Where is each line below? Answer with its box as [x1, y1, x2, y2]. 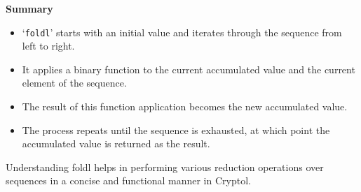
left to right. [22, 38, 75, 53]
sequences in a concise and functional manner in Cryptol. [6, 173, 251, 188]
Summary [6, 1, 53, 15]
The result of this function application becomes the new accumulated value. [22, 99, 348, 114]
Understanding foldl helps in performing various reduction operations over [6, 159, 324, 174]
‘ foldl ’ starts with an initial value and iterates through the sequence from [22, 24, 342, 39]
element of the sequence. [22, 75, 127, 90]
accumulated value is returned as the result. [22, 136, 210, 151]
